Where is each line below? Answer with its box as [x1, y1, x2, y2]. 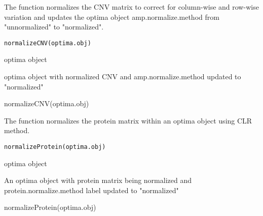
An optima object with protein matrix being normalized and [4, 175, 192, 186]
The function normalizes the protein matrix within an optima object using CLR [4, 115, 252, 126]
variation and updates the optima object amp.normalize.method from [4, 11, 219, 22]
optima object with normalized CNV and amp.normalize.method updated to [4, 71, 241, 82]
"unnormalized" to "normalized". [4, 21, 104, 32]
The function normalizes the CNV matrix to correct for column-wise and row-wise [4, 2, 259, 12]
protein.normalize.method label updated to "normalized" [4, 184, 179, 195]
